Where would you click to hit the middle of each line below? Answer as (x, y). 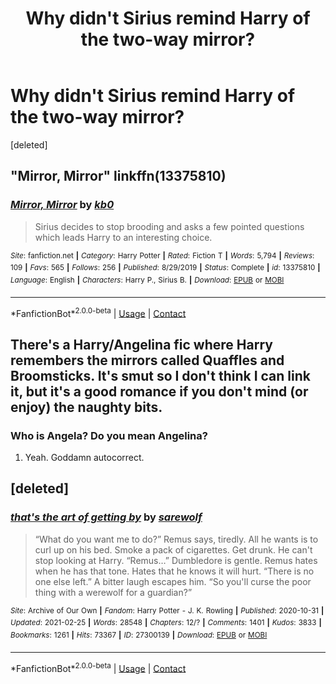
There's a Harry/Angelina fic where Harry (141, 344)
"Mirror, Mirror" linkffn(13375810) (118, 176)
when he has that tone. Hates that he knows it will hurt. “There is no (174, 571)
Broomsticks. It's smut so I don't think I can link (160, 375)
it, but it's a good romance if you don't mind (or (159, 391)
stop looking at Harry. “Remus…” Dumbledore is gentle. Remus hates (176, 560)
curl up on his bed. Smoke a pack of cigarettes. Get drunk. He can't (173, 549)
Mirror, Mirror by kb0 (62, 205)
